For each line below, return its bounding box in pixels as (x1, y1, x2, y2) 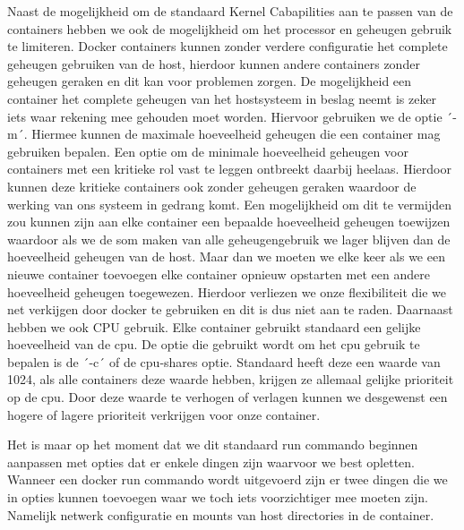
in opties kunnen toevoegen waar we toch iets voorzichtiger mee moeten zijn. (7, 488, 428, 507)
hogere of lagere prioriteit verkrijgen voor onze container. (7, 405, 321, 423)
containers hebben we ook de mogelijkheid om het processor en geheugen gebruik (7, 19, 452, 38)
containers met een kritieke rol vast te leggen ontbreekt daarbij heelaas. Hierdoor (7, 159, 451, 178)
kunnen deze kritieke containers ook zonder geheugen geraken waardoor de (7, 176, 417, 195)
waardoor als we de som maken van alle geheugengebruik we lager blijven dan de (7, 229, 451, 248)
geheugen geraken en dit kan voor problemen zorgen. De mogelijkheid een (7, 72, 412, 90)
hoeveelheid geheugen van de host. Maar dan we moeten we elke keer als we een (7, 247, 445, 266)
